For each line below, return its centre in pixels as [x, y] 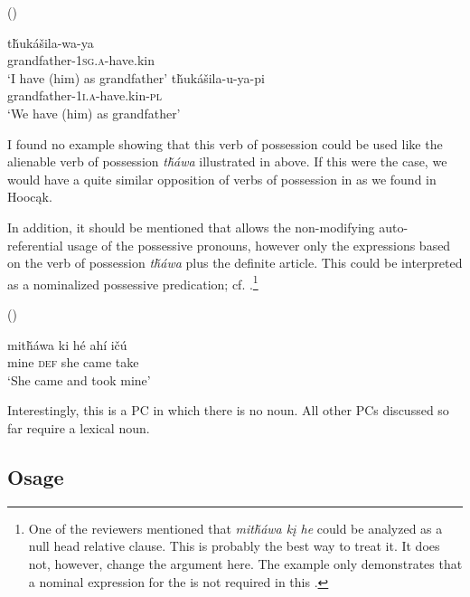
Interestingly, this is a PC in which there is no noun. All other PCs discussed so [228, 410]
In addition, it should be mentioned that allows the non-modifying [191, 227]
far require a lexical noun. [79, 427]
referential [35, 245]
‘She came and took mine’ [79, 379]
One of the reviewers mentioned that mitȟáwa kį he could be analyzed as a [235, 528]
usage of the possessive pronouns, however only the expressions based [259, 245]
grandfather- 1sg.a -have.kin [81, 60]
